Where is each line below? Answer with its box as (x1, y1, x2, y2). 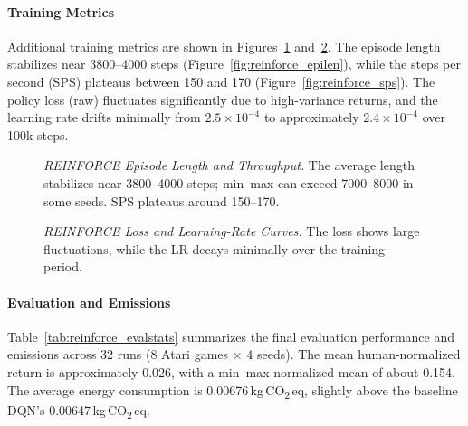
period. (43, 257, 82, 276)
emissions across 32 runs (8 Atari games (7, 345, 229, 364)
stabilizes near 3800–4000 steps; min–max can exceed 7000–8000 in (43, 173, 414, 192)
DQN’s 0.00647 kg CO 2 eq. (7, 400, 150, 421)
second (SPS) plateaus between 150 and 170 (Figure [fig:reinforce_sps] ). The (7, 71, 435, 90)
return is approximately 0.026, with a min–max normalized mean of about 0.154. (7, 362, 455, 381)
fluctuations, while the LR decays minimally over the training (43, 239, 386, 258)
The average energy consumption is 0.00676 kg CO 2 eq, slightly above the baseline (7, 380, 458, 402)
